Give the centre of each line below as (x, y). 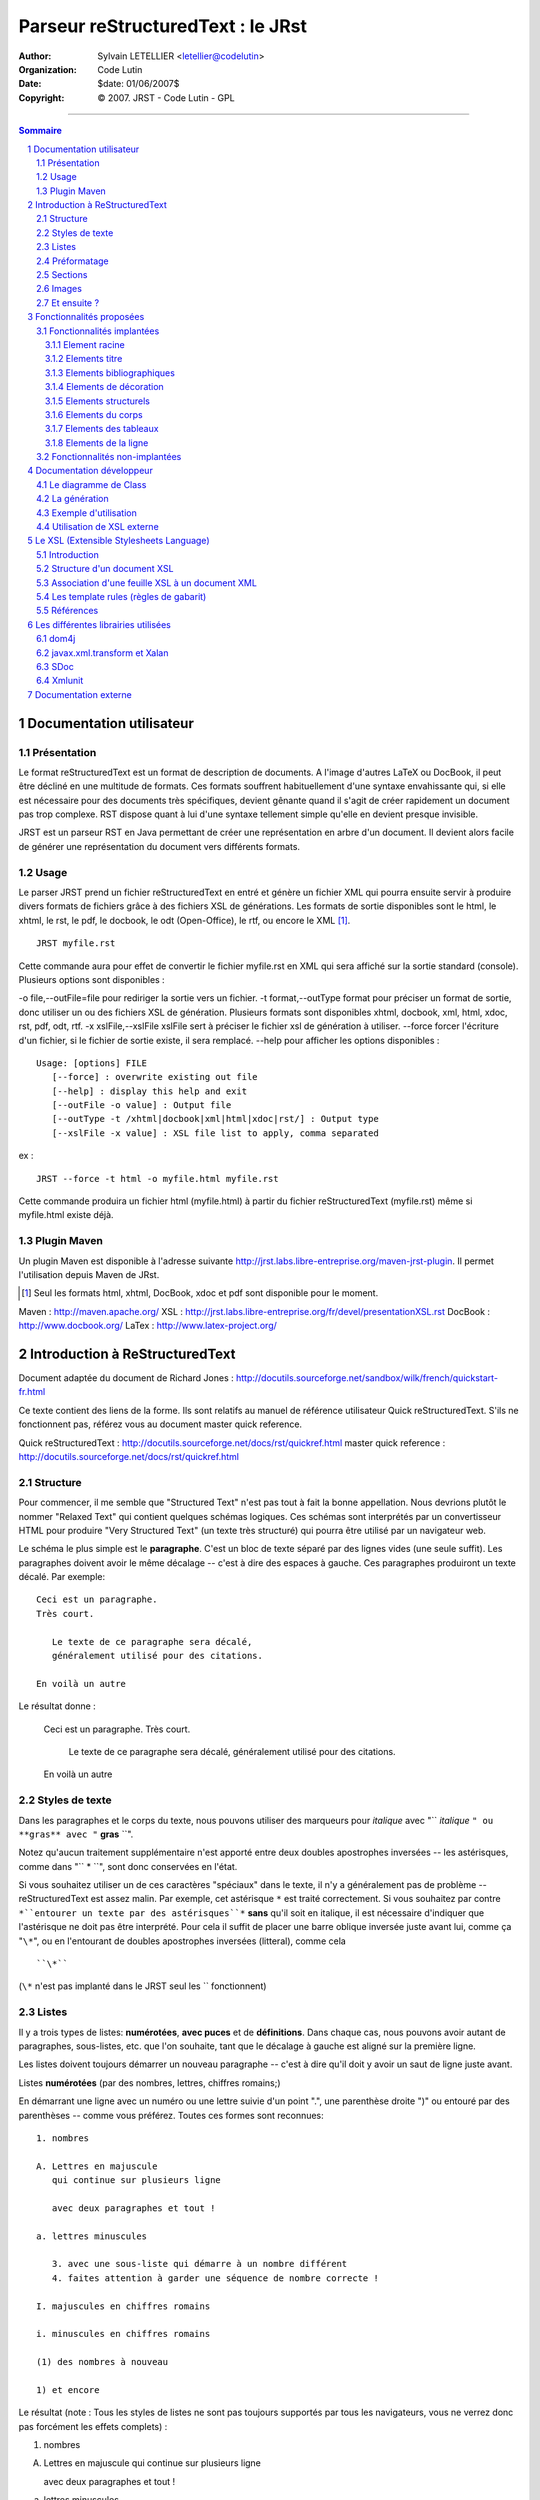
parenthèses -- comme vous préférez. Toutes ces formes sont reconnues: (171, 2115)
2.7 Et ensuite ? (68, 302)
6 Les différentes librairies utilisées (99, 624)
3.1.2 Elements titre (84, 359)
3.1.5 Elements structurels (97, 401)
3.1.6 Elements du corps (94, 414)
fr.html (32, 1392)
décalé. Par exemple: (62, 1577)
